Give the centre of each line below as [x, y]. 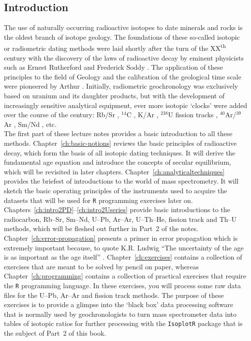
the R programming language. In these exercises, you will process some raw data [122, 285]
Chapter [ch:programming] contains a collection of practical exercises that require [125, 276]
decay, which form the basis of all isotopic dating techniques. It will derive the [120, 152]
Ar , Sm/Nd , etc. [30, 124]
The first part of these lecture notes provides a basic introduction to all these [118, 133]
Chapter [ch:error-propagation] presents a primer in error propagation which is [121, 238]
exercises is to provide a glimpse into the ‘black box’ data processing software [118, 304]
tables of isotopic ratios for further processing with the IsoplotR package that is [123, 323]
